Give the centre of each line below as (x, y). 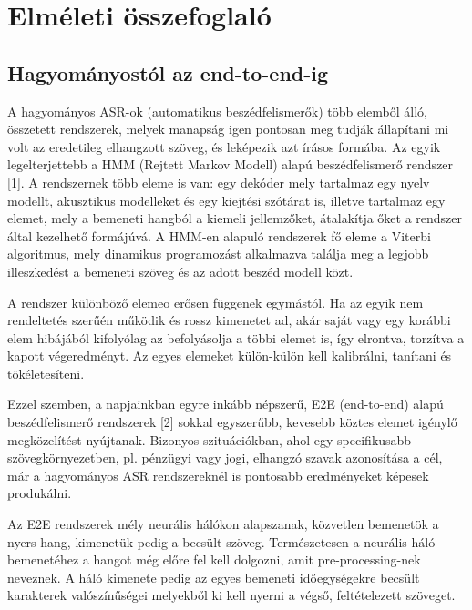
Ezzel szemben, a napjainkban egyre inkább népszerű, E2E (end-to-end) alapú (226, 404)
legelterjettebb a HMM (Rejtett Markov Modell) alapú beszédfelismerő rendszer (231, 164)
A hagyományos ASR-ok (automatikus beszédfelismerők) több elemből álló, (217, 111)
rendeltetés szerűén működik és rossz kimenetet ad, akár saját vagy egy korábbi (229, 320)
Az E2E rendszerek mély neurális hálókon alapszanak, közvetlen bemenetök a (223, 524)
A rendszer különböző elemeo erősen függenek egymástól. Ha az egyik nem (215, 302)
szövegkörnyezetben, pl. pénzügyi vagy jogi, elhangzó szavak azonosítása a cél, (225, 457)
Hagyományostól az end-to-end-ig (168, 72)
